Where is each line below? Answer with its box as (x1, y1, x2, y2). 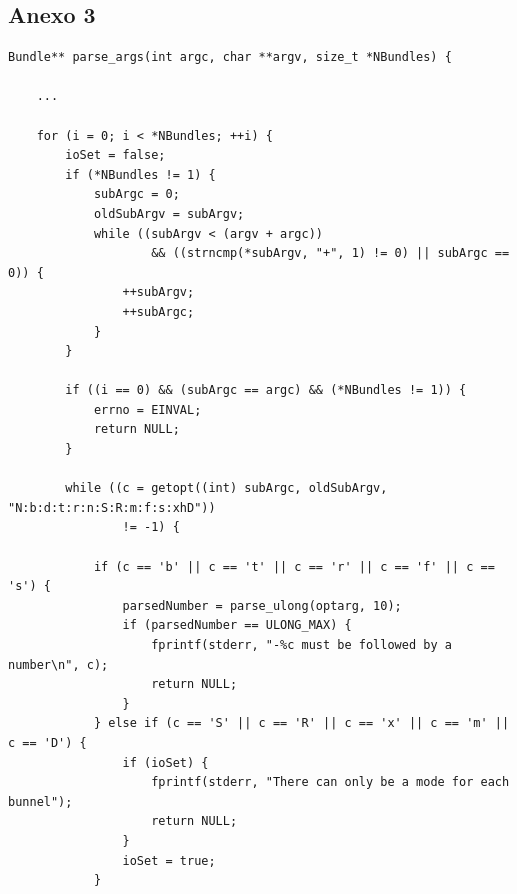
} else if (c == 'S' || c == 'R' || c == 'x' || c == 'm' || (93, 716, 510, 731)
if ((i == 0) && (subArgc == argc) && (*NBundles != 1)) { (65, 383, 467, 398)
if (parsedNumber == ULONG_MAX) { (122, 618, 352, 633)
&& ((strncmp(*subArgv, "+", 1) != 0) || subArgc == (151, 246, 510, 261)
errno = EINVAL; (93, 402, 202, 417)
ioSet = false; (65, 148, 166, 163)
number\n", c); (8, 657, 109, 672)
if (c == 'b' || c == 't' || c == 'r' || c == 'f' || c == (93, 559, 495, 574)
